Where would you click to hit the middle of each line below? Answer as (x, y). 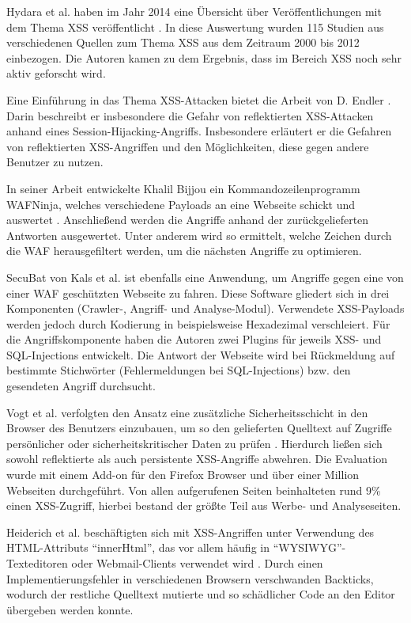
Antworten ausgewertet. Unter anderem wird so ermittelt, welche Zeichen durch (199, 235)
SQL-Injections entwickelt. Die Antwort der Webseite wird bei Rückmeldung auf (201, 354)
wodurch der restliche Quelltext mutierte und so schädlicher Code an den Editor (201, 594)
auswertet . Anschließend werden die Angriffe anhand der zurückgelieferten (188, 220)
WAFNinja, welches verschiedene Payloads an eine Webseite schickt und (181, 204)
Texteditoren (37, 563)
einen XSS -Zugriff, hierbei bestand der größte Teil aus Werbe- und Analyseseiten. (204, 505)
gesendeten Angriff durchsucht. (81, 386)
